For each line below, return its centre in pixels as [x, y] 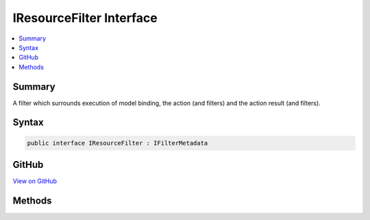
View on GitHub [35, 181]
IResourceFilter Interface [85, 18]
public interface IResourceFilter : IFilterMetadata [118, 143]
